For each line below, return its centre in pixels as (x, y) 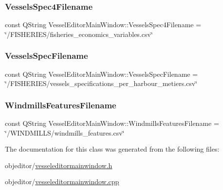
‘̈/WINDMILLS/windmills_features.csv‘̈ (65, 132)
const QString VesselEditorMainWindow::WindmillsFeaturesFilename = (112, 123)
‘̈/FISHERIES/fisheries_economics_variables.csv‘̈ (79, 34)
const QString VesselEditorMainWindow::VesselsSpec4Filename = (103, 25)
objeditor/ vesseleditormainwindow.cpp (62, 181)
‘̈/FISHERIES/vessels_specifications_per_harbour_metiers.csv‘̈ (101, 83)
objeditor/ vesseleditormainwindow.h (59, 165)
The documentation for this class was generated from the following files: (112, 149)
